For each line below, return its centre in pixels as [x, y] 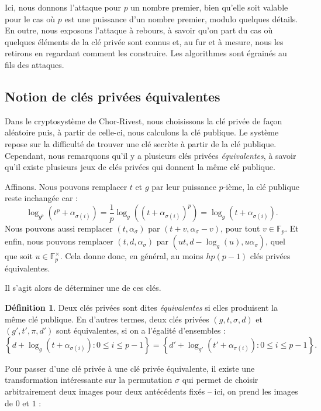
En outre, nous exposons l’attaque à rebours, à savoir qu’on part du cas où [139, 30]
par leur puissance [184, 186]
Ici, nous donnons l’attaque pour [63, 7]
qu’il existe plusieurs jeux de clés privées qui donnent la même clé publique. [140, 167]
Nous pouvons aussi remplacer [59, 228]
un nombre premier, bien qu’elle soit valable [209, 7]
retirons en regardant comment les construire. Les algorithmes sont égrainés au [146, 53]
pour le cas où [30, 18]
